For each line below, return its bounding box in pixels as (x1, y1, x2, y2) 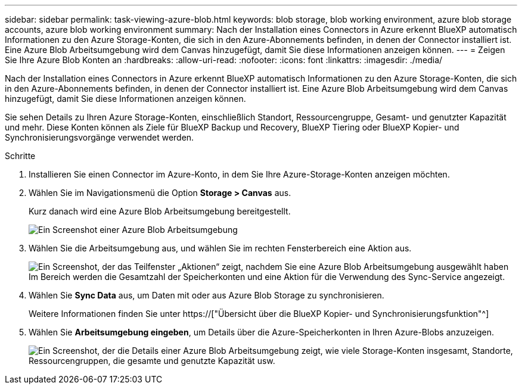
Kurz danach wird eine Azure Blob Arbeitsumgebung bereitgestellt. (29, 206, 291, 216)
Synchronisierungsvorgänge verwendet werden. (5, 132, 194, 142)
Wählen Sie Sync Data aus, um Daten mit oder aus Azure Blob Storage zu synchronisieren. (29, 290, 384, 300)
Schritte (5, 151, 36, 161)
